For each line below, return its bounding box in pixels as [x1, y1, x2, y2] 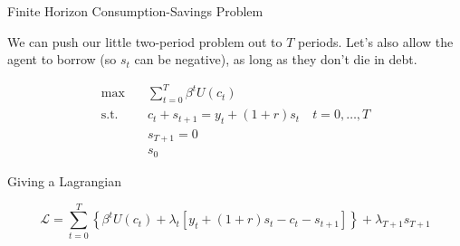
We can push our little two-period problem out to [7, 32, 283, 51]
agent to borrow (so [7, 50, 117, 69]
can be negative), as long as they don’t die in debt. [134, 50, 417, 69]
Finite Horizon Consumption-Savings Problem [7, 2, 264, 20]
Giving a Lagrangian [7, 171, 121, 190]
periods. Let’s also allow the [298, 32, 454, 51]
